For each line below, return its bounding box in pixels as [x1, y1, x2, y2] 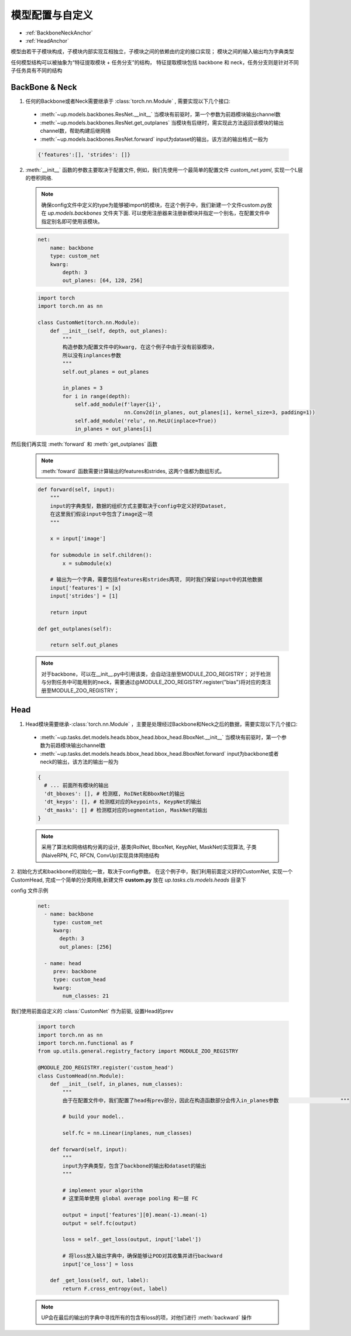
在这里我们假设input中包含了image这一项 [50, 511, 153, 518]
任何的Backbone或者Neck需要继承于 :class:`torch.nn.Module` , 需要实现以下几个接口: [25, 98, 230, 105]
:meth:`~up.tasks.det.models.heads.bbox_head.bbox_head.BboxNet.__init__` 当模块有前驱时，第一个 [40, 734, 282, 741]
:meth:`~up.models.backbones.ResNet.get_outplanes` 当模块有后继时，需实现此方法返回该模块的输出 [40, 119, 284, 126]
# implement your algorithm [62, 1187, 143, 1193]
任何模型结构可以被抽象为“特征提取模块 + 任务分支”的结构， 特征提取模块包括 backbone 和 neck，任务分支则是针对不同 [11, 58, 299, 66]
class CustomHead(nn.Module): [37, 1072, 125, 1079]
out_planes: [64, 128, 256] [62, 277, 143, 284]
